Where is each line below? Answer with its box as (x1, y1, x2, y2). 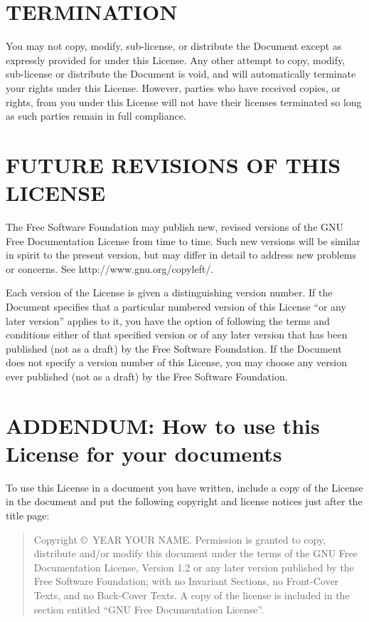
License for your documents (6, 438, 282, 467)
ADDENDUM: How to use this (6, 410, 320, 440)
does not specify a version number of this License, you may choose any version (6, 355, 347, 370)
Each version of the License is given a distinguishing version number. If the (6, 285, 333, 300)
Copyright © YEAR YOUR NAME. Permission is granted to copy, (33, 532, 326, 546)
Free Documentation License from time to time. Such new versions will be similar (6, 233, 360, 248)
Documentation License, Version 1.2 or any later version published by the (33, 559, 354, 574)
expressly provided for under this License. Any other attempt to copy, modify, (6, 52, 346, 67)
